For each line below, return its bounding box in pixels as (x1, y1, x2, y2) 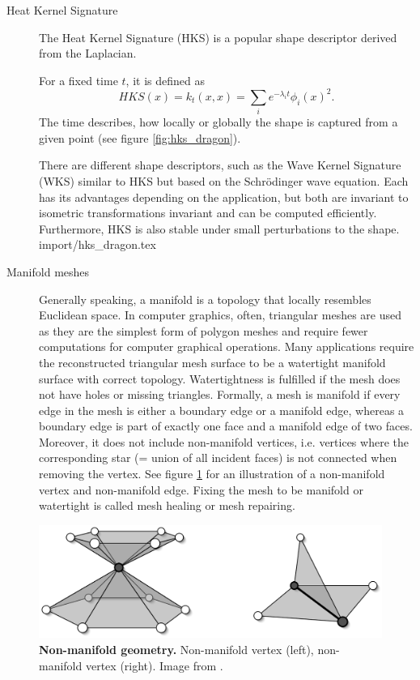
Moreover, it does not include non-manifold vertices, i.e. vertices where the (39, 433, 409, 450)
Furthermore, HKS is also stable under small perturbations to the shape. (39, 220, 400, 237)
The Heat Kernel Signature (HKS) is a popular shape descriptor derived (39, 28, 397, 45)
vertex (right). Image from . (85, 656, 223, 674)
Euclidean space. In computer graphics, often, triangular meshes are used (39, 306, 401, 323)
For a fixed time (39, 71, 118, 88)
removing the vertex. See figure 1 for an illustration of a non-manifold (39, 465, 385, 482)
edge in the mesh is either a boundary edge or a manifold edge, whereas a (39, 401, 405, 418)
